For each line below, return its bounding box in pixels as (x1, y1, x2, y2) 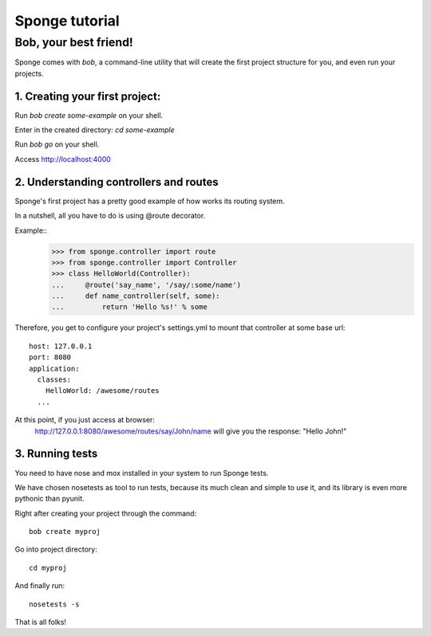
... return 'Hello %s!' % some (51, 303, 208, 312)
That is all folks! (14, 618, 67, 627)
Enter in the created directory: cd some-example (14, 125, 175, 135)
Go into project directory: (14, 544, 97, 554)
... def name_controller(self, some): (51, 292, 220, 300)
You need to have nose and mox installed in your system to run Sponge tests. (14, 468, 269, 477)
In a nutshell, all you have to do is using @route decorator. (14, 211, 206, 221)
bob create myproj (29, 527, 101, 536)
